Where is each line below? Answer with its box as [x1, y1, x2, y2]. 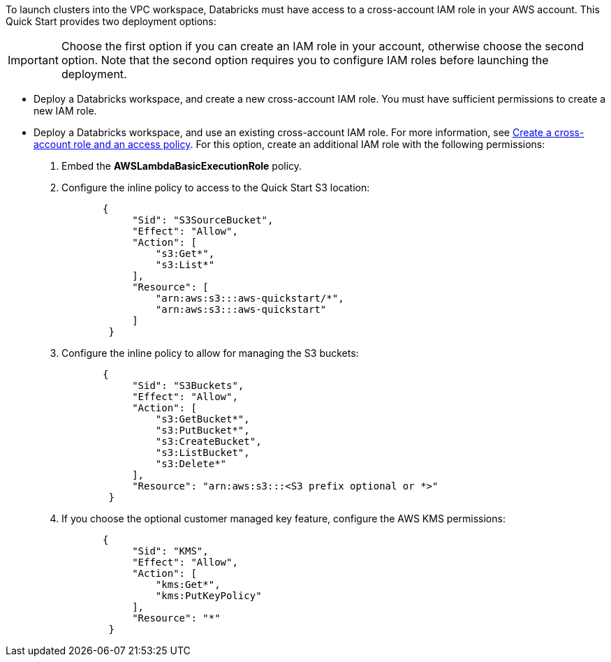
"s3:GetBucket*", [155, 413, 250, 425]
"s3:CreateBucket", [155, 436, 262, 447]
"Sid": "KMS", [132, 545, 209, 557]
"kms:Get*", [155, 579, 221, 590]
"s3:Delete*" [155, 458, 227, 469]
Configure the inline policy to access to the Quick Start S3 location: [61, 182, 370, 193]
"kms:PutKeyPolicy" [155, 590, 262, 601]
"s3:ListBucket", [155, 447, 250, 458]
